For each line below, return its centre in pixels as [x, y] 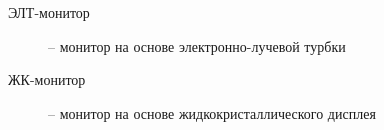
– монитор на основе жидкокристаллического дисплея [212, 112]
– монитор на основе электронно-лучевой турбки [197, 45]
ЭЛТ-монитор [49, 12]
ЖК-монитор [47, 79]
